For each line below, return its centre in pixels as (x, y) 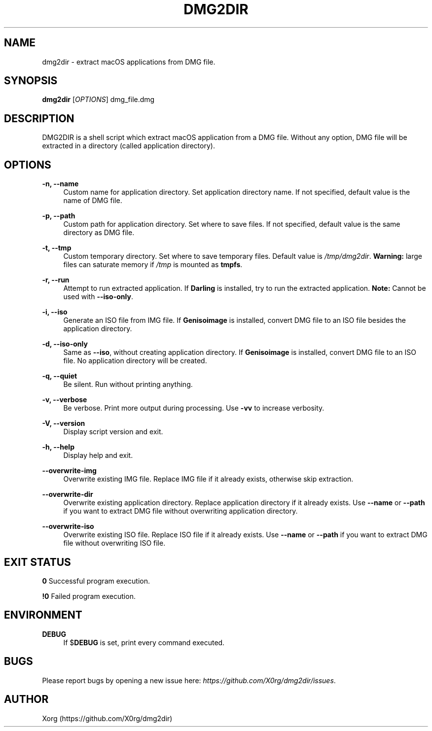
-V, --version (64, 423)
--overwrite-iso (68, 526)
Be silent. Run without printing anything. (128, 384)
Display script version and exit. (113, 432)
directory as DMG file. (99, 233)
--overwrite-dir (68, 494)
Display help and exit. (98, 455)
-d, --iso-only (65, 344)
